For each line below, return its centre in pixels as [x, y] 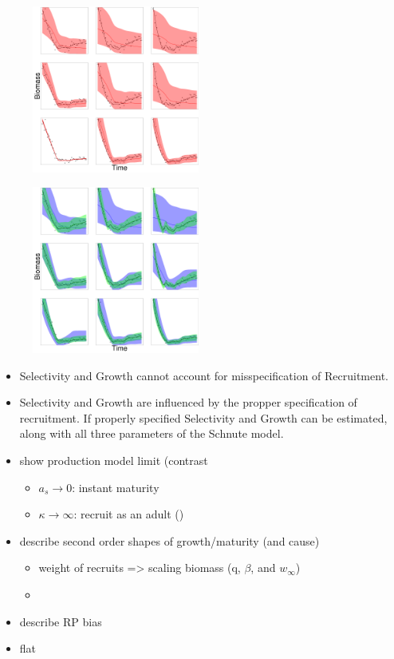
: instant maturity [116, 487]
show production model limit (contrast [114, 461]
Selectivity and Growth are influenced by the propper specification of [188, 402]
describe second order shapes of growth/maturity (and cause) [169, 540]
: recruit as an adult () [129, 514]
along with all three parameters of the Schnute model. [152, 433]
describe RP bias [61, 621]
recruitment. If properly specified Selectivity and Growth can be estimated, [203, 417]
